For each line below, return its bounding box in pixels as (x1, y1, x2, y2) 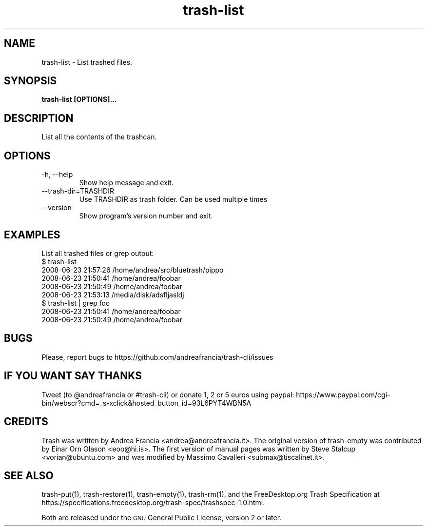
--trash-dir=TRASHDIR (41, 187, 114, 196)
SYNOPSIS (4, 75, 57, 87)
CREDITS (4, 415, 48, 428)
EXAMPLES (4, 228, 60, 241)
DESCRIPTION (4, 112, 74, 124)
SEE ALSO (4, 469, 54, 482)
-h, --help (41, 170, 73, 179)
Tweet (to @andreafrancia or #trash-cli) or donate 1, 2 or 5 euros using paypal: (41, 390, 294, 399)
